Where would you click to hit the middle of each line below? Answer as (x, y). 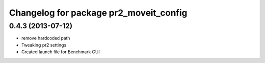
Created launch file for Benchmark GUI (61, 52)
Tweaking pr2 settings (44, 45)
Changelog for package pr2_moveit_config (98, 13)
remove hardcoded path (46, 38)
